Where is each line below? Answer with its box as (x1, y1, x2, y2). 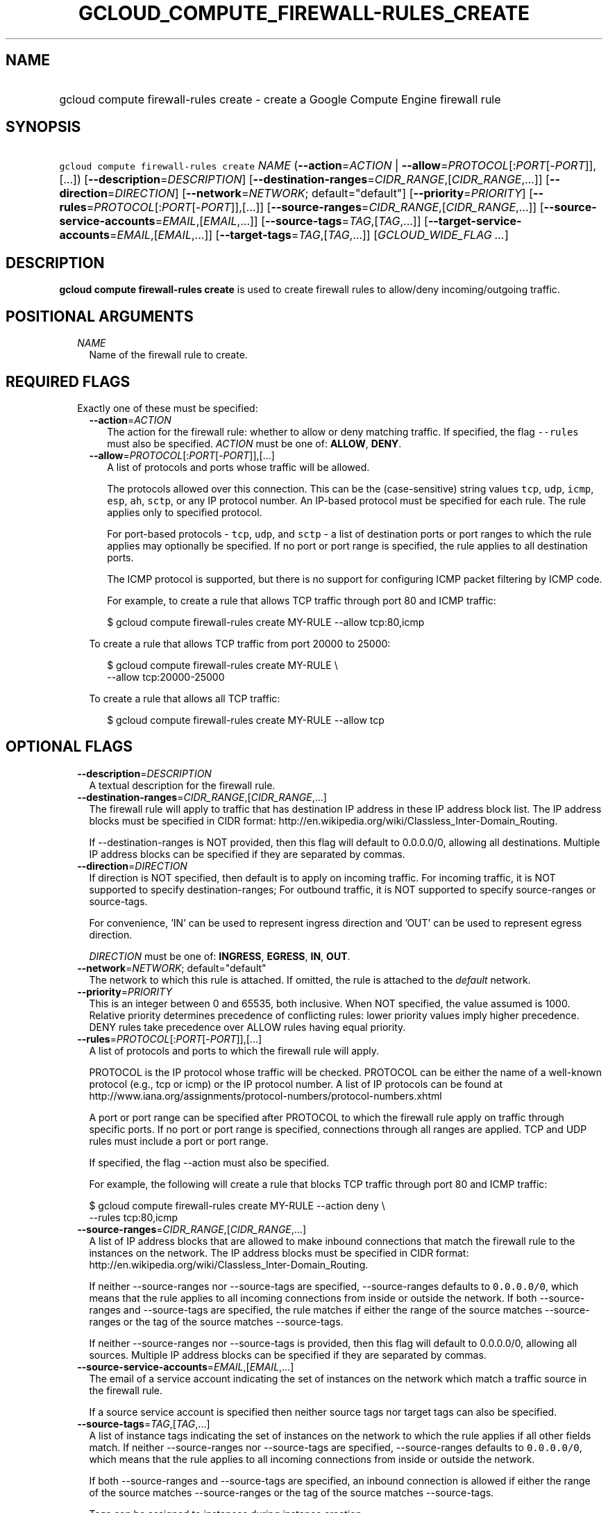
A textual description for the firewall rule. (89, 779, 276, 791)
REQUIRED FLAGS (6, 372, 130, 390)
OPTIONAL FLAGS (6, 738, 133, 756)
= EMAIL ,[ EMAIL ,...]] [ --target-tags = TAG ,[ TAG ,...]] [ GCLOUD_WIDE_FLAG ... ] (109, 228, 509, 242)
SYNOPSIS (6, 118, 81, 136)
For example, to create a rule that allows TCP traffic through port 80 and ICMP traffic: (107, 594, 496, 606)
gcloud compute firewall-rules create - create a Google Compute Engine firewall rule (59, 92, 501, 106)
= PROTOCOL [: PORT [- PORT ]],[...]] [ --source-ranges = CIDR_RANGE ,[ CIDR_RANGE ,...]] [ (86, 200, 544, 215)
